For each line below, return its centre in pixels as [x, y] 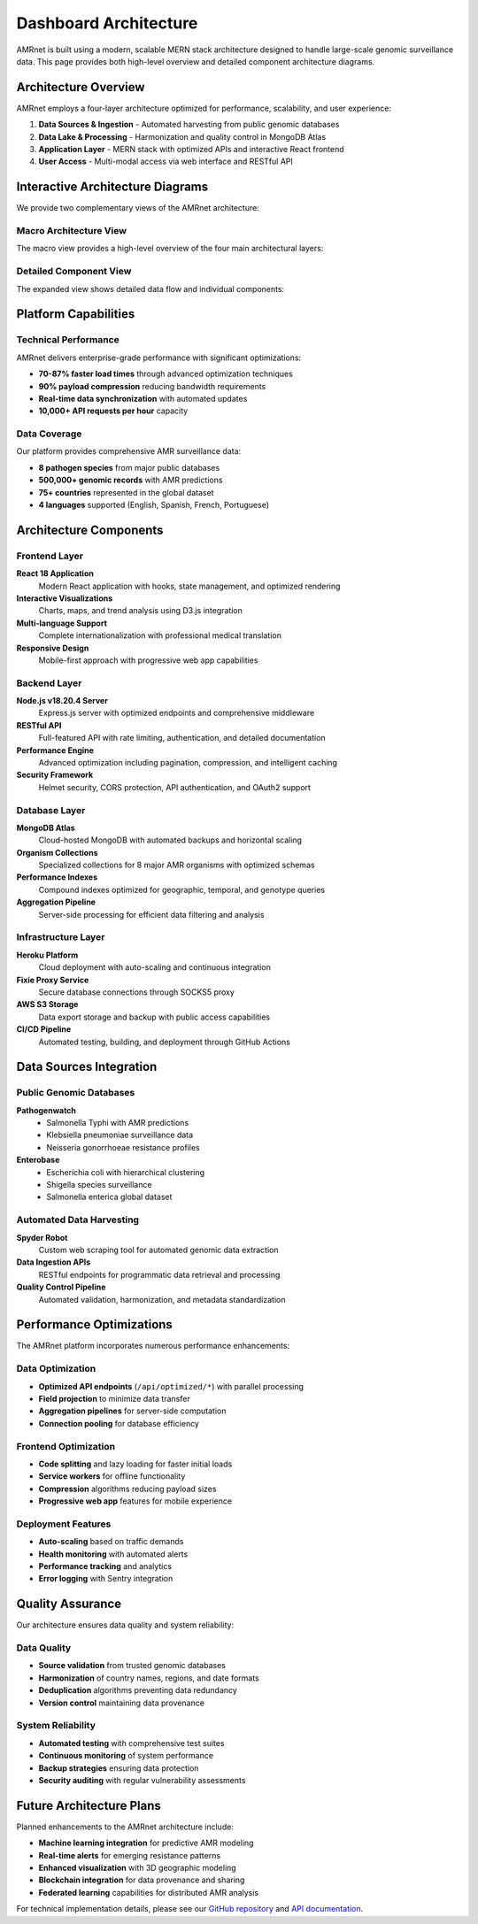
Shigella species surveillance [99, 1185]
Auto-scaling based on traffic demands [111, 1542]
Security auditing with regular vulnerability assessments [142, 1780]
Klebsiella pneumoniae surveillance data [120, 1135]
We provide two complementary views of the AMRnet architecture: [138, 208]
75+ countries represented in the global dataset [126, 492]
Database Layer [51, 810]
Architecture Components [90, 530]
